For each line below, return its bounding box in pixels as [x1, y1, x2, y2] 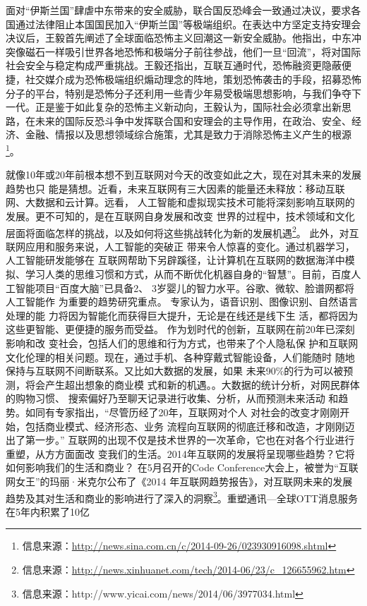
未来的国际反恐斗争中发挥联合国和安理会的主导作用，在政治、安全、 [35, 113, 351, 128]
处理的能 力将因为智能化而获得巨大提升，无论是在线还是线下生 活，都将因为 [6, 308, 359, 322]
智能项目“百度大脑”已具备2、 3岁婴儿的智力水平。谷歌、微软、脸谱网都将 [15, 280, 354, 295]
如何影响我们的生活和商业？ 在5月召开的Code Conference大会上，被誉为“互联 [6, 460, 359, 475]
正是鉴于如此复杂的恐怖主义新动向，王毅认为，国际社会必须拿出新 [35, 99, 342, 114]
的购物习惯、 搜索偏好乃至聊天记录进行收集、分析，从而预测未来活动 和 [6, 391, 339, 406]
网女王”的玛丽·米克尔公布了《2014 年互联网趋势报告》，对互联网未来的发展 [6, 473, 353, 488]
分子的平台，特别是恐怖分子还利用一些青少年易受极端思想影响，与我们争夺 [6, 85, 351, 100]
